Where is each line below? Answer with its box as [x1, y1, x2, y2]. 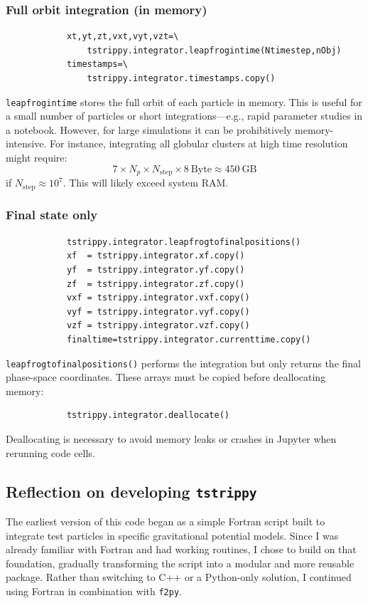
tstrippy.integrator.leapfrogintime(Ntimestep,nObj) [87, 45, 342, 56]
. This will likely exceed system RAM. [63, 175, 229, 190]
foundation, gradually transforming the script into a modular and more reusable [6, 555, 355, 570]
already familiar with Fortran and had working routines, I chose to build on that [6, 542, 357, 557]
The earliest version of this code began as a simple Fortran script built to [6, 513, 325, 528]
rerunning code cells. [6, 445, 95, 460]
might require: [6, 150, 67, 165]
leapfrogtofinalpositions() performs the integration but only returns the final [6, 355, 361, 370]
